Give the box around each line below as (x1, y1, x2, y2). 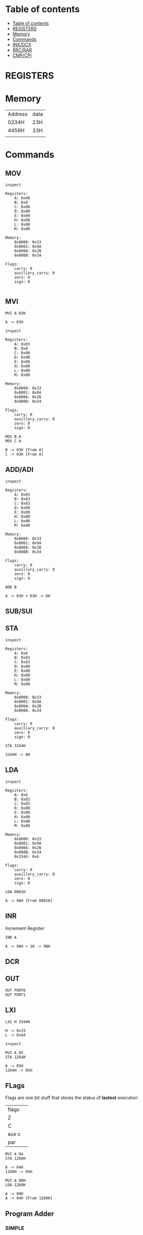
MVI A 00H (5, 1178, 26, 1183)
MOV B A (5, 434, 22, 439)
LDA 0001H (5, 889, 26, 895)
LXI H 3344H (5, 1019, 30, 1024)
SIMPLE (5, 1224, 25, 1231)
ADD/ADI (5, 465, 34, 474)
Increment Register (5, 925, 45, 931)
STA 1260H (5, 1156, 26, 1161)
